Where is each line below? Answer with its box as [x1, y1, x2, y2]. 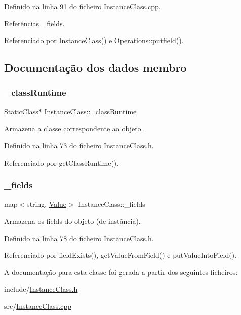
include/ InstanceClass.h [4, 284, 78, 294]
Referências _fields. [4, 18, 65, 28]
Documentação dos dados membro [4, 60, 187, 75]
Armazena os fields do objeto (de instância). [4, 215, 141, 226]
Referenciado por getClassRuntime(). [4, 157, 119, 168]
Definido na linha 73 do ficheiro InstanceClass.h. [4, 140, 154, 150]
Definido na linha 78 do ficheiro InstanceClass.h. [4, 232, 154, 243]
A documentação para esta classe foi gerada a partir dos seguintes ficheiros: [4, 266, 238, 277]
